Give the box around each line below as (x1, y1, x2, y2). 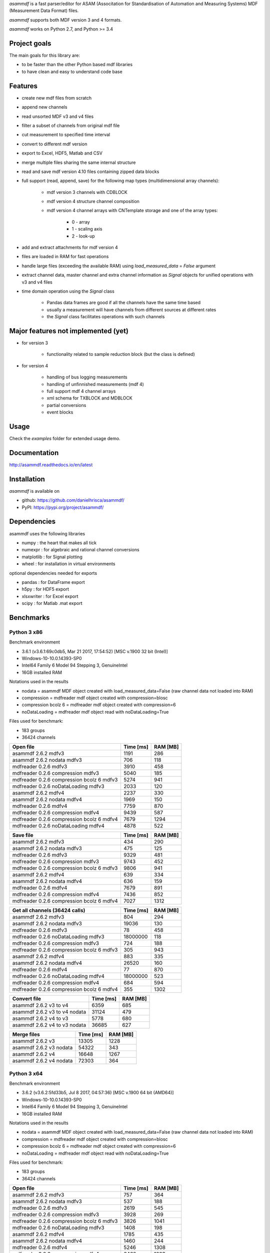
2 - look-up (71, 233, 95, 239)
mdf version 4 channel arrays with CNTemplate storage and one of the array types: (46, 207, 218, 214)
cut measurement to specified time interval (21, 132, 110, 138)
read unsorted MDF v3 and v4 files (21, 113, 94, 119)
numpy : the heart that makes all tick (21, 539, 97, 546)
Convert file (12, 995, 41, 1002)
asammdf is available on (9, 488, 60, 494)
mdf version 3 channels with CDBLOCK (46, 189, 127, 195)
